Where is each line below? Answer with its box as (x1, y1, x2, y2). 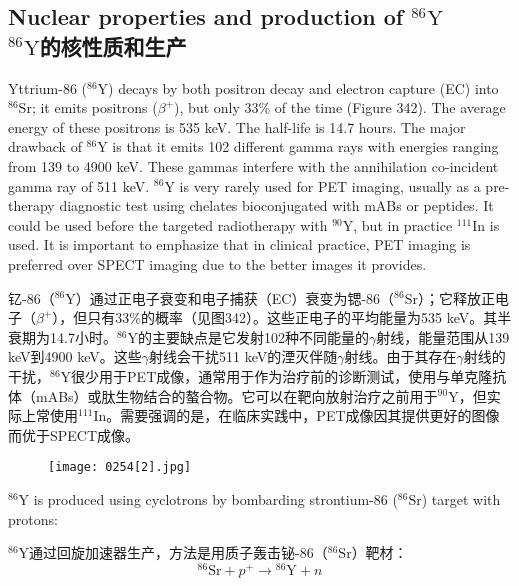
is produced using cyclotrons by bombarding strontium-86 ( (33, 488, 398, 509)
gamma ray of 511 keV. (8, 175, 150, 196)
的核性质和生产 (39, 30, 187, 61)
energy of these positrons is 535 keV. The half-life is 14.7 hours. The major (8, 116, 466, 137)
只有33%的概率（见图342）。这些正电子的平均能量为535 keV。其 (87, 307, 498, 328)
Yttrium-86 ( (8, 77, 87, 98)
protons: (8, 508, 58, 529)
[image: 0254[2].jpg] (48, 460, 192, 475)
